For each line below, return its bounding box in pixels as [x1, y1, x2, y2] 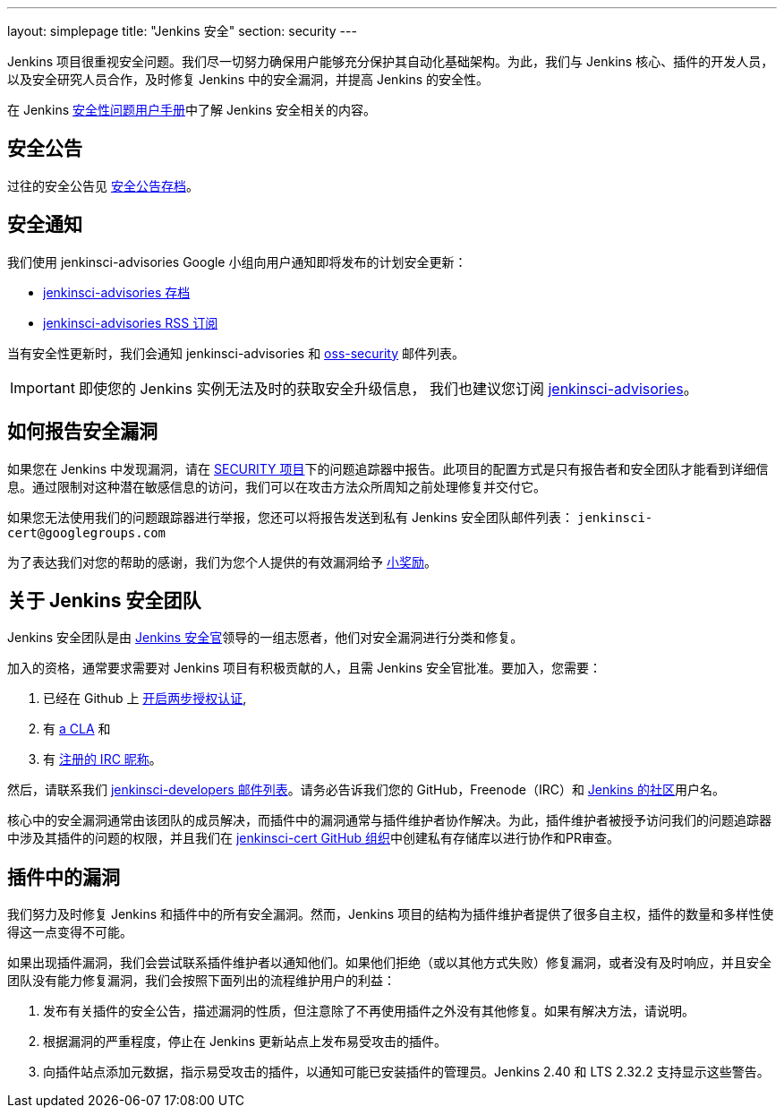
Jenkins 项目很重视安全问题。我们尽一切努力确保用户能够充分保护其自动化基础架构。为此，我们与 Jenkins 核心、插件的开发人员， [7, 54, 774, 69]
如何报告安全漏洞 [7, 420, 158, 443]
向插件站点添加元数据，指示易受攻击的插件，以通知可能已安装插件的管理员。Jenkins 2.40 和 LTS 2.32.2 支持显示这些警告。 [43, 1064, 770, 1080]
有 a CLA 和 [43, 721, 111, 737]
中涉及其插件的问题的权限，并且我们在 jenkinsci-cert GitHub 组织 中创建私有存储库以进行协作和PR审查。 [7, 830, 620, 846]
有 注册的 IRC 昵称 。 [43, 751, 162, 768]
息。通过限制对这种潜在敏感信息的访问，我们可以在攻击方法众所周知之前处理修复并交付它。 [7, 478, 546, 494]
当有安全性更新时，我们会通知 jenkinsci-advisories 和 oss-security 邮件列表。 [7, 345, 465, 361]
